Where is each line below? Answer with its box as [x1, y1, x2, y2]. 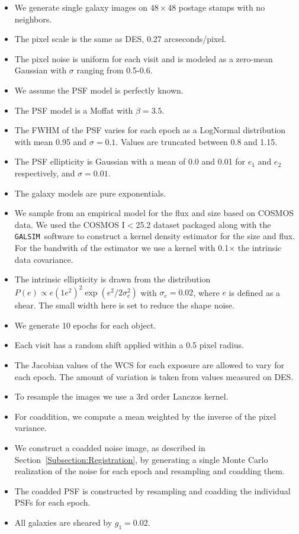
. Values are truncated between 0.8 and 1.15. [115, 135, 278, 147]
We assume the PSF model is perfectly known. [14, 83, 184, 96]
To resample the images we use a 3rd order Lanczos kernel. [14, 390, 229, 403]
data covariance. [14, 253, 73, 265]
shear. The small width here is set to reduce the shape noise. [14, 299, 234, 311]
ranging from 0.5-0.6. [76, 64, 153, 76]
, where [193, 286, 220, 298]
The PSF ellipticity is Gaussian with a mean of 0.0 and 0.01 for [14, 155, 246, 168]
